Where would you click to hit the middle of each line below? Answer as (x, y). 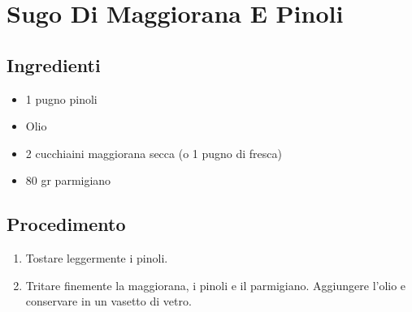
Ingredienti (54, 64)
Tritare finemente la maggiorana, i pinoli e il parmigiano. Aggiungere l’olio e (216, 285)
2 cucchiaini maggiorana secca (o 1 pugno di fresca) (154, 153)
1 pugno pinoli (61, 98)
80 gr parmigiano (68, 180)
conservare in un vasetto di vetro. (108, 301)
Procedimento (66, 224)
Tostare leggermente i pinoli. (97, 258)
